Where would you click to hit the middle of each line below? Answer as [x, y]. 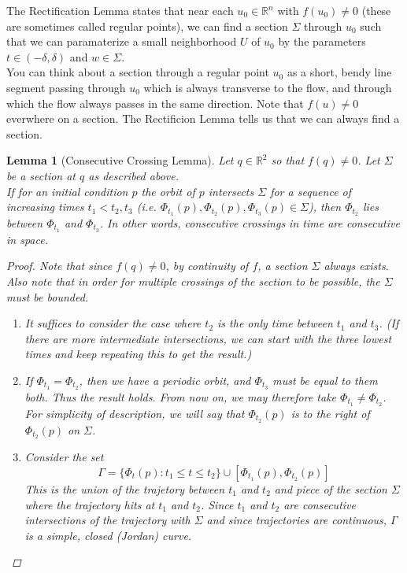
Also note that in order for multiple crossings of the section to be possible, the [193, 281]
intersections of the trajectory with [107, 520]
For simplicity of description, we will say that [135, 413]
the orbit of [168, 191]
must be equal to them [325, 380]
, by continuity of [207, 266]
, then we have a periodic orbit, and [165, 380]
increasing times [45, 207]
